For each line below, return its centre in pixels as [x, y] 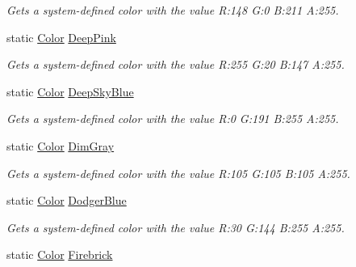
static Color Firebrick [60, 254]
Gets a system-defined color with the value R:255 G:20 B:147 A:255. [176, 64]
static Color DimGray [61, 145]
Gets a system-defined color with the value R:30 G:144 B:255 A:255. [176, 227]
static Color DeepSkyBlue [70, 91]
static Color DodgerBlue [67, 200]
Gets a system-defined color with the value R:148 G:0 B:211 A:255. [173, 10]
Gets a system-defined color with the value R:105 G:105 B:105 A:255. [178, 173]
